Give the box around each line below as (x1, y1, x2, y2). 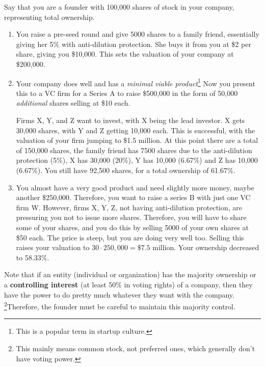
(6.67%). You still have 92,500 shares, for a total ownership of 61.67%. (16, 164, 235, 175)
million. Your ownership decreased (152, 242, 259, 253)
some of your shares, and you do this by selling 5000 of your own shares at (16, 222, 249, 232)
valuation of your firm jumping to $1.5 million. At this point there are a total (16, 135, 258, 145)
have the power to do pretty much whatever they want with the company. (4, 289, 234, 300)
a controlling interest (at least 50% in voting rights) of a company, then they (4, 279, 253, 289)
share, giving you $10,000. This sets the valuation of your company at (16, 48, 234, 59)
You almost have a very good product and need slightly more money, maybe (16, 182, 254, 192)
